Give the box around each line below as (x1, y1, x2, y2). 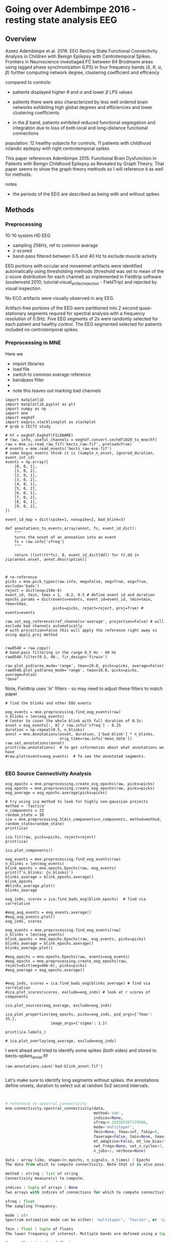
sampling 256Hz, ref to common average (12, 242, 99, 248)
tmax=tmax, (5, 601, 28, 606)
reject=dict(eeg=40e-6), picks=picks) (5, 963, 87, 968)
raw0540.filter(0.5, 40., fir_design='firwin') (5, 654, 108, 659)
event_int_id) (5, 455, 35, 460)
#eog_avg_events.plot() (5, 914, 56, 920)
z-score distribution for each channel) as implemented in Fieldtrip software (5, 274, 162, 280)
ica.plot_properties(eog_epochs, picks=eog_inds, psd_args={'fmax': (5, 1012, 153, 1017)
